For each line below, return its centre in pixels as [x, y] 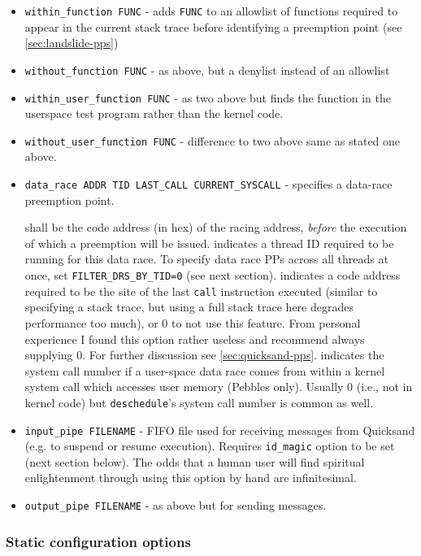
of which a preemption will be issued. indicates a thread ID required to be [209, 243]
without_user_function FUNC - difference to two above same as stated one [213, 140]
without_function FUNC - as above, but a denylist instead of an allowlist [207, 69]
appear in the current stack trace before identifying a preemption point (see [213, 26]
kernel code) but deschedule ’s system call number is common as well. [199, 402]
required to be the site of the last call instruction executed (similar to [201, 291]
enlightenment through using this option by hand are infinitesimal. [191, 478]
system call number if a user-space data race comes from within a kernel [205, 370]
